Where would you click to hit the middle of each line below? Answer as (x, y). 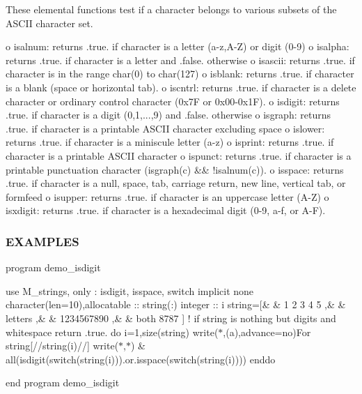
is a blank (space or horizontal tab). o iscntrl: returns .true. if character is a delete (181, 87)
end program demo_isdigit (63, 382)
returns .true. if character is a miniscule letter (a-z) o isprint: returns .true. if (170, 142)
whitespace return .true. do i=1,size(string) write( (112, 332)
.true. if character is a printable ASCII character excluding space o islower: (165, 128)
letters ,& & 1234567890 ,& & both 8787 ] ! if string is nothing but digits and (171, 318)
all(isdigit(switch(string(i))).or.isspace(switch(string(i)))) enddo (141, 359)
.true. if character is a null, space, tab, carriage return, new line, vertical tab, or (176, 183)
